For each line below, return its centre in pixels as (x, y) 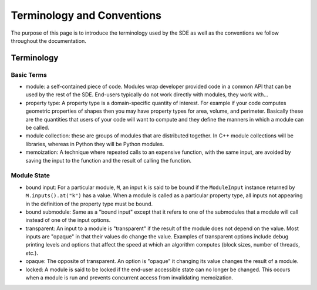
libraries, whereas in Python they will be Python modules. (95, 144)
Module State (30, 176)
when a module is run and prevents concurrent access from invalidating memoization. (129, 278)
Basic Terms (29, 75)
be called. (38, 128)
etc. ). (32, 253)
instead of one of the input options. (68, 220)
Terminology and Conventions (86, 15)
